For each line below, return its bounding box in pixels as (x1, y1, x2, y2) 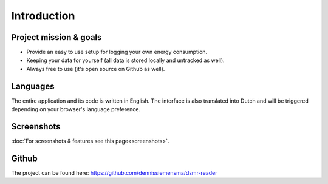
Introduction (11, 9, 75, 22)
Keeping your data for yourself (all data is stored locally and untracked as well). (26, 56, 225, 64)
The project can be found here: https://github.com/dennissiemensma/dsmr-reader (11, 169, 217, 176)
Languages (11, 81, 55, 91)
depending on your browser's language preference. (11, 106, 141, 113)
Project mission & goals (11, 32, 102, 43)
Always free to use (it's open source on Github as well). (26, 65, 165, 72)
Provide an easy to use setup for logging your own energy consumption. (26, 49, 208, 56)
